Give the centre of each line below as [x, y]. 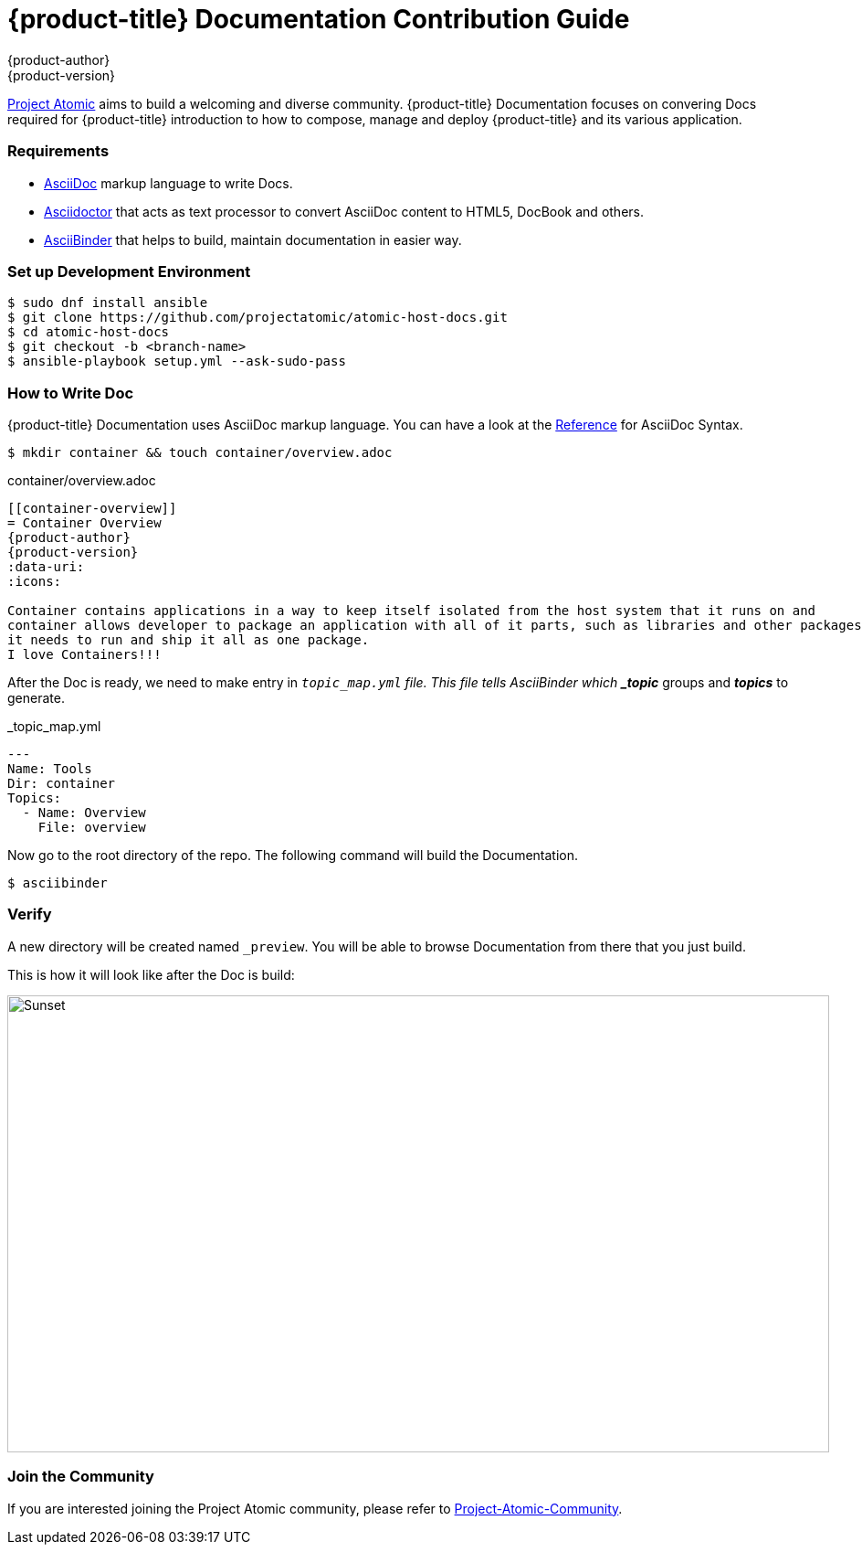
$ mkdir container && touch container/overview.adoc [200, 452]
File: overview [92, 827]
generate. [36, 698]
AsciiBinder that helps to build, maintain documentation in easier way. [253, 239]
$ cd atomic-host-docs [89, 332]
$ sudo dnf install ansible [108, 303]
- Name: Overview [84, 813]
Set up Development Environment [129, 271]
